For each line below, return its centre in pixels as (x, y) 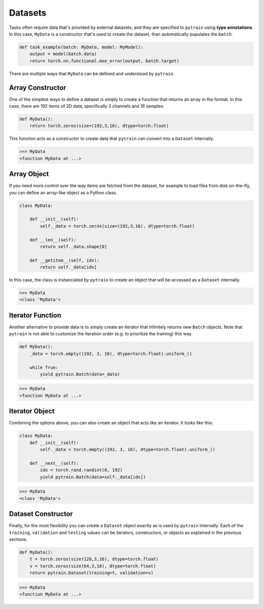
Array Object (29, 174)
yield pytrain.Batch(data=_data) (80, 374)
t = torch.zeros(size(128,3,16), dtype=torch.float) (94, 559)
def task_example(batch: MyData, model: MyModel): (81, 47)
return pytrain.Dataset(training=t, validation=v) (91, 573)
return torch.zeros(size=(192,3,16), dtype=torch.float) (99, 126)
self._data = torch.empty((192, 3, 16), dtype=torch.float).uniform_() (128, 450)
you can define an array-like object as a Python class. (63, 192)
